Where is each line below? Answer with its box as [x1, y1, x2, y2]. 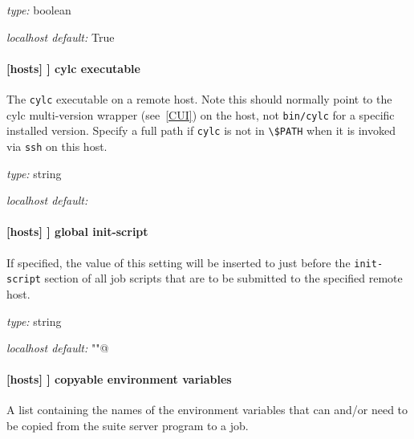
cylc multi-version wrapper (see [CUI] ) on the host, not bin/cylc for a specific [6, 106, 395, 123]
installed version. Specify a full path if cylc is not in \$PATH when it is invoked [6, 122, 396, 139]
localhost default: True [6, 28, 115, 45]
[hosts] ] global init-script [6, 223, 148, 240]
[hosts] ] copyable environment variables [6, 371, 232, 388]
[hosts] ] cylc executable [6, 59, 140, 76]
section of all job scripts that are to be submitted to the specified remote [44, 270, 403, 287]
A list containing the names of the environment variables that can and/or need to [6, 401, 408, 418]
